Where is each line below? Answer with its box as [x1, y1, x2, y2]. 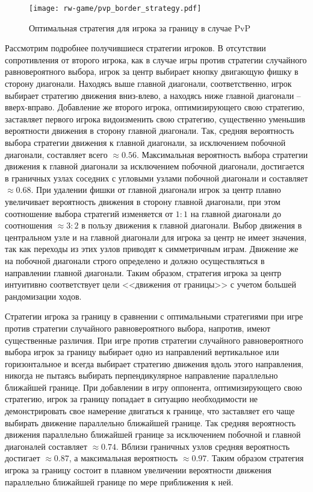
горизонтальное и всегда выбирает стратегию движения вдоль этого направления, [5, 357, 303, 370]
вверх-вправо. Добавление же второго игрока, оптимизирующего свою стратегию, [5, 101, 305, 113]
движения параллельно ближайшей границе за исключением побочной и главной [5, 428, 301, 441]
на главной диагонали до [190, 207, 281, 219]
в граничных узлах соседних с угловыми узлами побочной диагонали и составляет [5, 171, 308, 184]
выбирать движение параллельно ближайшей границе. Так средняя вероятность [5, 416, 296, 429]
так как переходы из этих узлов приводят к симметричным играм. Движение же [5, 242, 299, 255]
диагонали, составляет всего [5, 148, 108, 160]
